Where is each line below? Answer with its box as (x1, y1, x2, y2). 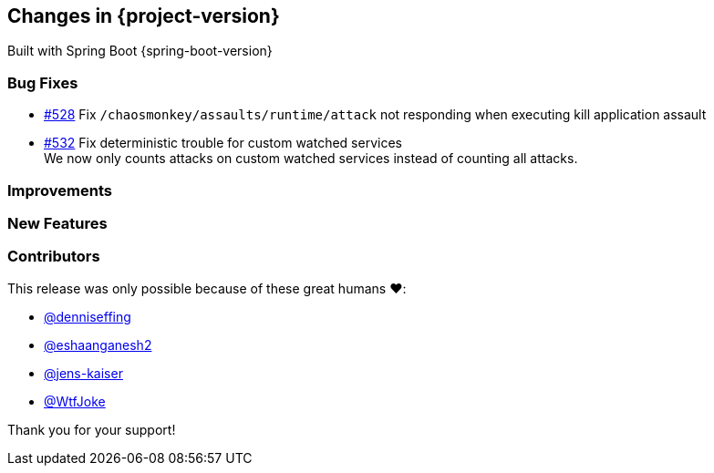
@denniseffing (44, 308, 131, 324)
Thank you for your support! (7, 421, 176, 437)
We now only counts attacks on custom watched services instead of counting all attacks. (44, 150, 578, 167)
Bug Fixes (7, 73, 78, 92)
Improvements (7, 180, 112, 200)
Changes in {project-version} (7, 5, 280, 27)
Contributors (7, 247, 100, 266)
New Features (7, 213, 108, 232)
